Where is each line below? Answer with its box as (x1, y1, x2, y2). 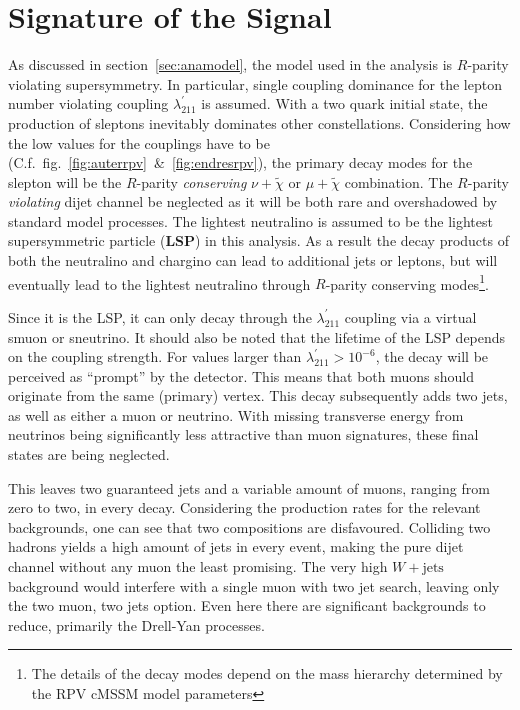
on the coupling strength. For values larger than (8, 346, 302, 367)
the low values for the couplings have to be (8, 132, 270, 153)
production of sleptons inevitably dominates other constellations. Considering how (8, 112, 511, 133)
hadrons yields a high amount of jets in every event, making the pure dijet (8, 536, 464, 557)
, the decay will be (375, 346, 489, 367)
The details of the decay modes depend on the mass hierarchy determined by (31, 663, 503, 684)
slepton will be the (8, 171, 122, 192)
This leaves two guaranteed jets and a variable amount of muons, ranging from (8, 477, 490, 498)
